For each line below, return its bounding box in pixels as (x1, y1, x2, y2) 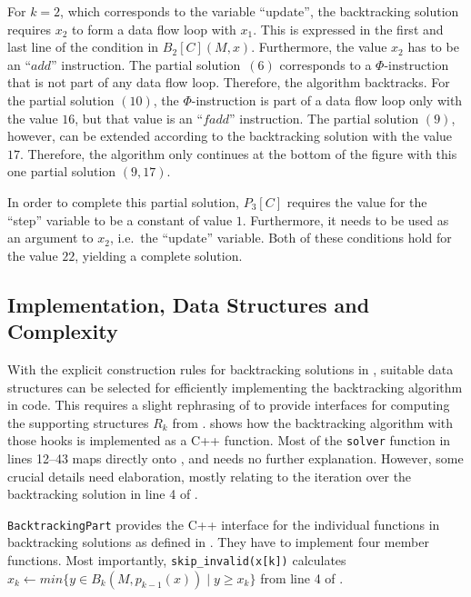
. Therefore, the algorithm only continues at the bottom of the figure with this (20, 144, 457, 163)
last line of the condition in (7, 37, 159, 56)
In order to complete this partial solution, (7, 192, 240, 211)
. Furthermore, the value (251, 37, 387, 56)
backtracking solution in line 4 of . (7, 484, 198, 503)
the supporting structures (7, 413, 149, 432)
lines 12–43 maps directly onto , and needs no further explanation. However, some (7, 448, 464, 467)
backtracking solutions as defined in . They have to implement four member (7, 532, 429, 552)
